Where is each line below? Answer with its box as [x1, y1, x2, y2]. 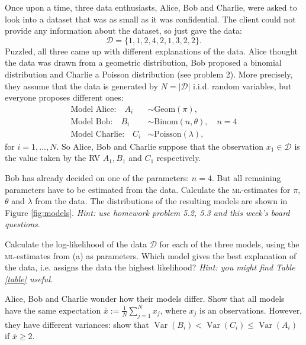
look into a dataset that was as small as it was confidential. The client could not [5, 12, 296, 25]
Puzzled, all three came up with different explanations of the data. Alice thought [5, 44, 298, 57]
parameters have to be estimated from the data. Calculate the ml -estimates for [5, 183, 291, 195]
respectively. [156, 151, 201, 164]
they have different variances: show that [5, 318, 149, 330]
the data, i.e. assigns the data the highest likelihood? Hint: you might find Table [5, 261, 295, 273]
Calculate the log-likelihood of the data [5, 238, 147, 250]
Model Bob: [70, 117, 113, 126]
